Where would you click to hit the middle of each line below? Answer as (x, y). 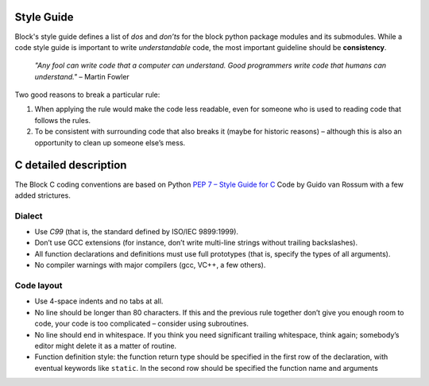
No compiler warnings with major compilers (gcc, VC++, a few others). (150, 265)
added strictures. (43, 195)
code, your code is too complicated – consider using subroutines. (142, 324)
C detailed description (71, 166)
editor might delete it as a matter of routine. (106, 345)
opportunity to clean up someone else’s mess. (110, 142)
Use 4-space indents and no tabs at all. (99, 301)
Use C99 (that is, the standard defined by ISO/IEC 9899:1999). (136, 232)
